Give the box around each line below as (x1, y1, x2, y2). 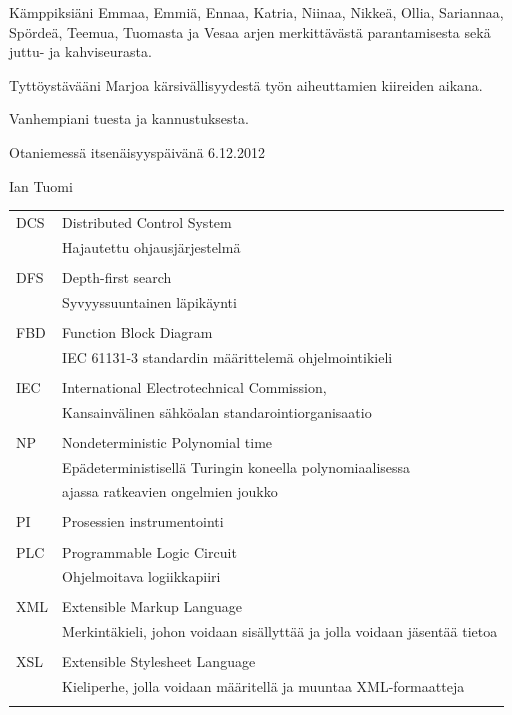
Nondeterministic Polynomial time (62, 431, 273, 452)
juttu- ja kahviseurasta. (9, 41, 152, 62)
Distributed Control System (62, 211, 232, 232)
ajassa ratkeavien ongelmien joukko (62, 481, 278, 502)
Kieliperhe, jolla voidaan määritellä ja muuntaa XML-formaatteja (62, 676, 465, 697)
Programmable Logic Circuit (62, 541, 237, 562)
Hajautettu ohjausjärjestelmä (62, 236, 241, 257)
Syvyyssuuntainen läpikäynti (62, 291, 237, 312)
